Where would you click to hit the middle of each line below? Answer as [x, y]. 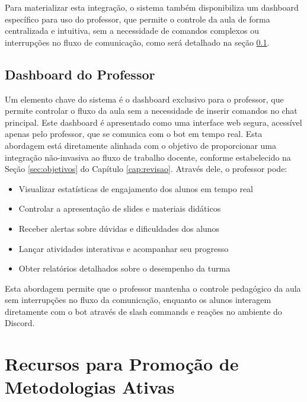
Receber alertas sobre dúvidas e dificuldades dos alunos [119, 228]
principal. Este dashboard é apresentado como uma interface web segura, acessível [153, 122]
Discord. [20, 323]
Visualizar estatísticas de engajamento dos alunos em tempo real [136, 188]
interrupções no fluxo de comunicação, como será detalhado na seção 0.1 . [137, 42]
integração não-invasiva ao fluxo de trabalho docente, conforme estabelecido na [148, 157]
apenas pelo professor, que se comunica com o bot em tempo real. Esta [134, 134]
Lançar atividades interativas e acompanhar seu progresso [124, 248]
